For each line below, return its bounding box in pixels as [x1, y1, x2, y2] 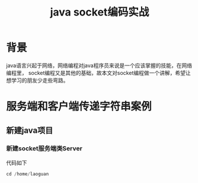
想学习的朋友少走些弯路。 [6, 77, 69, 84]
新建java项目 [6, 125, 53, 135]
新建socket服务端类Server [6, 144, 83, 153]
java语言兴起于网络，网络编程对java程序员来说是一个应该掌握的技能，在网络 [6, 62, 193, 69]
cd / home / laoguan [6, 171, 49, 177]
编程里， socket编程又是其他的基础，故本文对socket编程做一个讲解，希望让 [6, 69, 191, 76]
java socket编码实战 [50, 5, 149, 19]
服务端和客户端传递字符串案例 [6, 100, 152, 113]
